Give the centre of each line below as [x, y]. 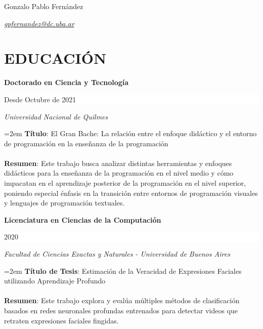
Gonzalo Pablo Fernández [44, 6]
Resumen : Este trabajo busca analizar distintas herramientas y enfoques [118, 163]
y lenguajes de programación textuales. [64, 203]
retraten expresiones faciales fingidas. [61, 320]
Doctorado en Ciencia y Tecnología [67, 82]
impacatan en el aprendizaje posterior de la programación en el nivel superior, [125, 183]
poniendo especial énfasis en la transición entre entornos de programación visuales [131, 193]
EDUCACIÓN [55, 58]
